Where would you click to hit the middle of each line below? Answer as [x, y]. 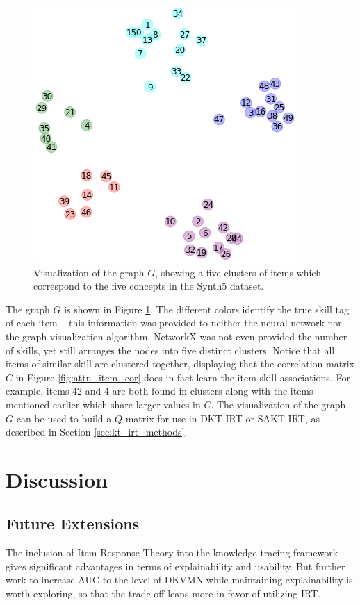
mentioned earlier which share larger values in [103, 404]
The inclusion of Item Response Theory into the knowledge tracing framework [172, 553]
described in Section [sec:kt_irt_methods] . [97, 432]
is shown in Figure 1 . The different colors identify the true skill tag [206, 309]
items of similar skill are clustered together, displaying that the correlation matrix [180, 364]
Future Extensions [73, 523]
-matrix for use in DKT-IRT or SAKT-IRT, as [221, 418]
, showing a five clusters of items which [238, 272]
